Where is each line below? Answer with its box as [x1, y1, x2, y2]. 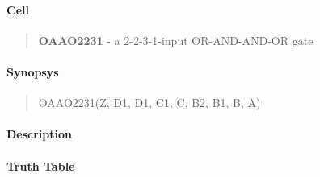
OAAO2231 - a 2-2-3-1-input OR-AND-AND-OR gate [38, 31, 314, 48]
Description [6, 126, 73, 142]
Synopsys [6, 63, 59, 80]
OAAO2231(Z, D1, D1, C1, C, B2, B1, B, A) [38, 94, 261, 111]
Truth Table [6, 157, 75, 174]
